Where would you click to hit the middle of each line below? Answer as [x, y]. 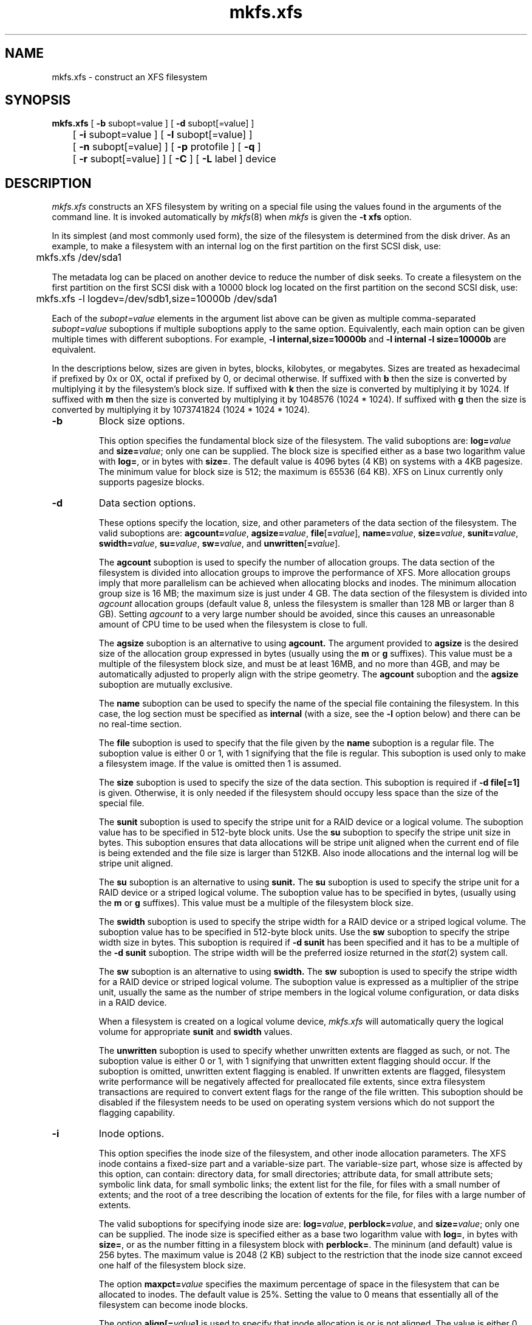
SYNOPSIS [38, 100]
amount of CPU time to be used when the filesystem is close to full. [233, 624]
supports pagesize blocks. [152, 482]
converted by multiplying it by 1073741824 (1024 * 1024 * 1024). [181, 410]
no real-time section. [140, 724]
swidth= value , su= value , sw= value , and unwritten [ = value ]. [220, 544]
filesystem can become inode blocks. [173, 1305]
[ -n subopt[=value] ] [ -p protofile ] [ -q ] [167, 147]
